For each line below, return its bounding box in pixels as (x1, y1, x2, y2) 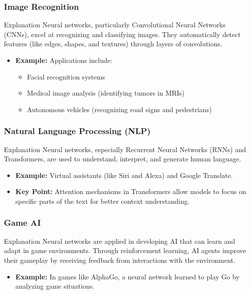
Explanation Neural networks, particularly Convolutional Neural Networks (4, 20, 226, 30)
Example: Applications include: (15, 55, 112, 65)
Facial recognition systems (27, 71, 105, 81)
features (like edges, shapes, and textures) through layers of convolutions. (4, 39, 222, 49)
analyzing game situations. (15, 281, 95, 291)
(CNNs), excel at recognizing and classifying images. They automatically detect (4, 29, 241, 39)
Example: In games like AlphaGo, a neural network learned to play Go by (15, 271, 240, 281)
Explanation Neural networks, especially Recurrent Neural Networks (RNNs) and (4, 144, 246, 154)
